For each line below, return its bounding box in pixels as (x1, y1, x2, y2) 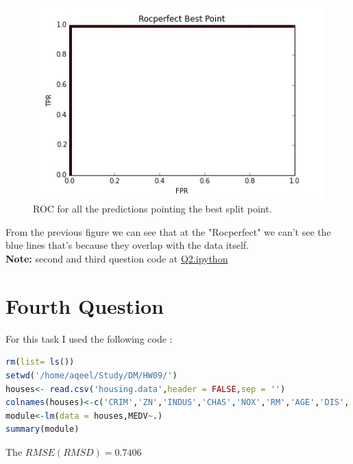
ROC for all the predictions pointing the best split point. (33, 202, 272, 216)
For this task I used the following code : (5, 331, 173, 345)
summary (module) (5, 424, 80, 435)
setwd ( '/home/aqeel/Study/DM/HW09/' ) (5, 370, 178, 380)
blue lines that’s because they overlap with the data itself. (5, 238, 249, 252)
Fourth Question (5, 291, 164, 319)
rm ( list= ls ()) (5, 357, 75, 367)
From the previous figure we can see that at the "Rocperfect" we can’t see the (5, 224, 331, 239)
